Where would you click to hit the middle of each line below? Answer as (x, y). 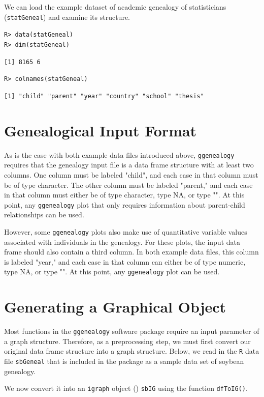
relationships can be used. (44, 215)
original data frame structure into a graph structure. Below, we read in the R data (132, 351)
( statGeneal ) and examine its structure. (67, 17)
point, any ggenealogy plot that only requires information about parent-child (125, 204)
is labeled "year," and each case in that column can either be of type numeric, (125, 261)
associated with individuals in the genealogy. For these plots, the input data (122, 242)
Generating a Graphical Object (115, 307)
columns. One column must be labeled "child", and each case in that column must (131, 174)
